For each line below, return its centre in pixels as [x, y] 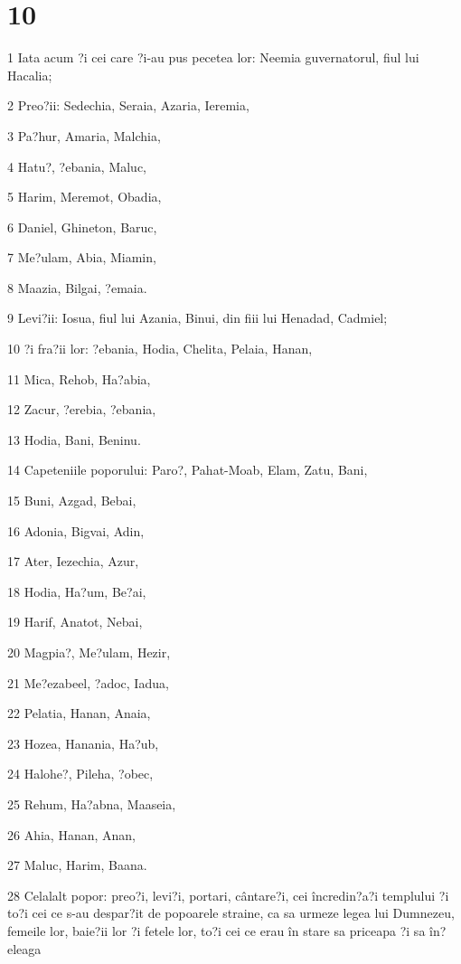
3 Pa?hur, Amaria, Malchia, [84, 135]
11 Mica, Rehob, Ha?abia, [79, 378]
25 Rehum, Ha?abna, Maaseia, [92, 803]
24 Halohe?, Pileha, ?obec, [80, 774]
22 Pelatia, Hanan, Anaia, [79, 713]
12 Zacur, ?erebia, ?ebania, [82, 409]
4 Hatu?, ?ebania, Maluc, [77, 166]
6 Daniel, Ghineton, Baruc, [82, 227]
